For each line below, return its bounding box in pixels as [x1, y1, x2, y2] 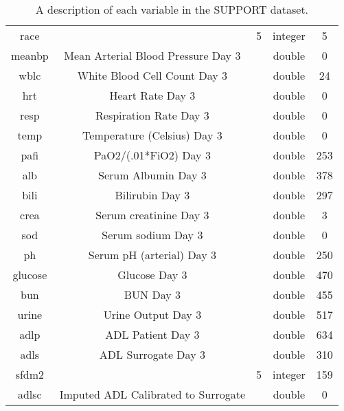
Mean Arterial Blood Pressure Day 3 [64, 47, 241, 63]
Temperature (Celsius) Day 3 [82, 127, 222, 143]
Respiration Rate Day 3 [95, 107, 209, 123]
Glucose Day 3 [117, 267, 187, 282]
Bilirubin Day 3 [115, 187, 190, 203]
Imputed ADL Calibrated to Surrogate [59, 386, 246, 402]
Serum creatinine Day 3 [95, 207, 209, 223]
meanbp [11, 47, 49, 63]
